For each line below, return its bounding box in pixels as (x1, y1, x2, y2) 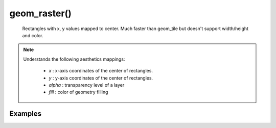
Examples (9, 110, 42, 118)
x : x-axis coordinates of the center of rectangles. (49, 68, 153, 74)
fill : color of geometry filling (49, 89, 108, 95)
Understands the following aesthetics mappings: (23, 56, 125, 62)
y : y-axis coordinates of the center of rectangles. (49, 74, 153, 81)
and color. (22, 32, 43, 38)
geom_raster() (9, 8, 72, 19)
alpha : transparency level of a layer (49, 82, 125, 88)
